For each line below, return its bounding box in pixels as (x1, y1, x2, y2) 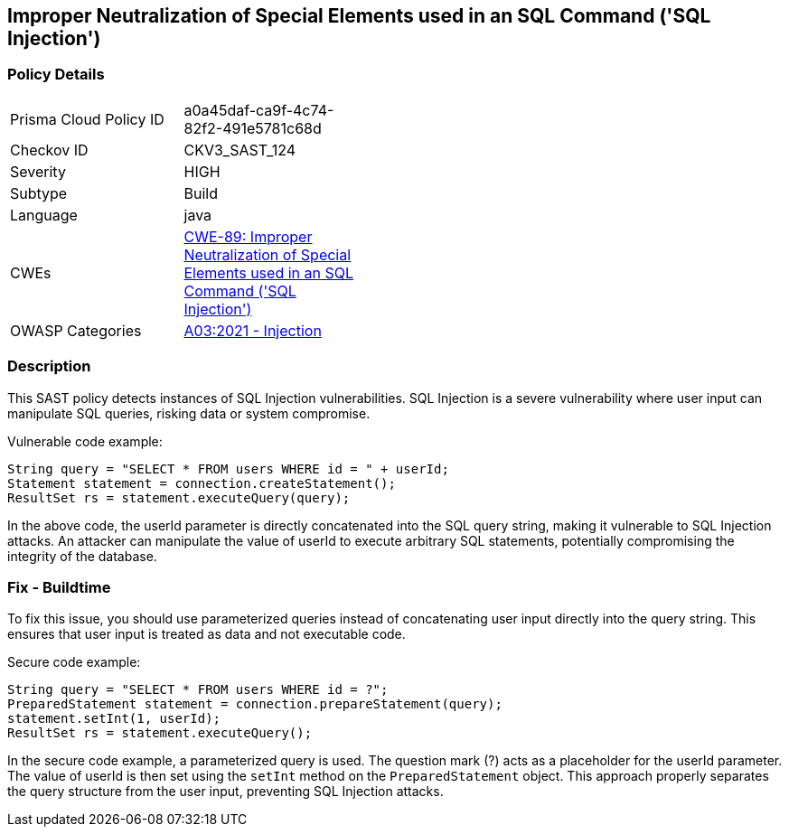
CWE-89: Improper (183, 227, 313, 246)
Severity (10, 162, 66, 181)
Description (7, 357, 91, 376)
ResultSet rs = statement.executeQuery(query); (7, 490, 351, 505)
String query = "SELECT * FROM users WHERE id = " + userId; (7, 461, 449, 476)
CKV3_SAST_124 (183, 140, 296, 159)
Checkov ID (10, 140, 89, 159)
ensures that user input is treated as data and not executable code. (7, 626, 406, 642)
